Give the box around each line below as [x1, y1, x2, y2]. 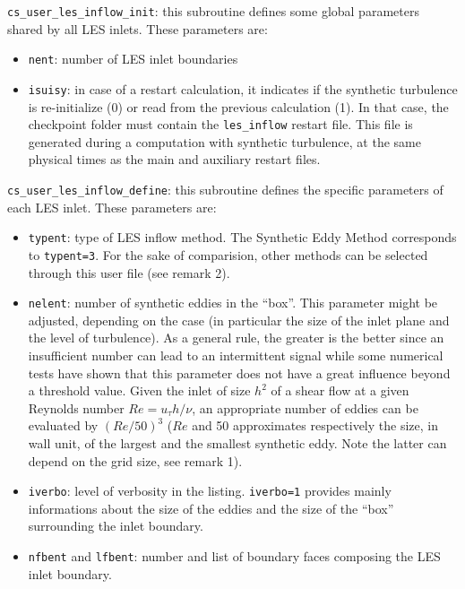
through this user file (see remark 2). [28, 263, 230, 282]
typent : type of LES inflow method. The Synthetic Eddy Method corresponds [28, 228, 457, 247]
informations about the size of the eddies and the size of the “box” [28, 498, 394, 517]
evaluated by [28, 416, 99, 435]
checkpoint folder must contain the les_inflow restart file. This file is [28, 115, 413, 134]
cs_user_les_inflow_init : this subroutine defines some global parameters [7, 2, 419, 20]
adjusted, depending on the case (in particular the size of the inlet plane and [28, 310, 450, 329]
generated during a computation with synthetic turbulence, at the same [28, 132, 421, 151]
